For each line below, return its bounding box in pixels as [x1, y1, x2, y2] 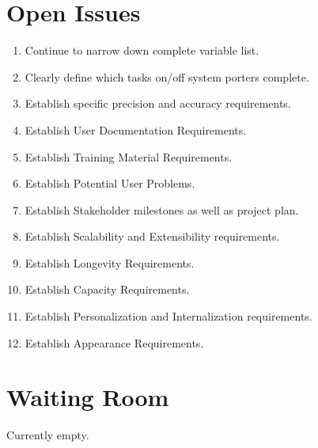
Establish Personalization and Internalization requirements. [25, 308, 312, 325]
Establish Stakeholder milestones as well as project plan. [25, 201, 299, 218]
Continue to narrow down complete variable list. [25, 42, 259, 59]
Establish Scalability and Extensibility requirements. [25, 228, 280, 245]
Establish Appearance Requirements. [25, 334, 204, 351]
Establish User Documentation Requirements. [25, 121, 247, 138]
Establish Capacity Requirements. [25, 281, 190, 298]
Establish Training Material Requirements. [25, 148, 233, 165]
